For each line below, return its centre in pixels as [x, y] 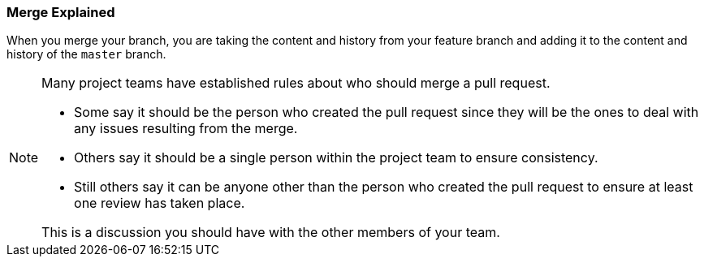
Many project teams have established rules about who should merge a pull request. [296, 83]
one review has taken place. [160, 203]
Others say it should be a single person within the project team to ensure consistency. [336, 158]
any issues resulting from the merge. [186, 129]
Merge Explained [61, 12]
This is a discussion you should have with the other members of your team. [271, 233]
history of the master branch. [86, 54]
